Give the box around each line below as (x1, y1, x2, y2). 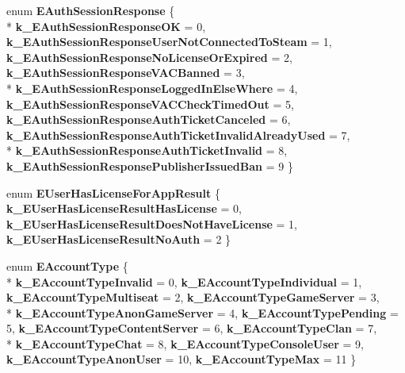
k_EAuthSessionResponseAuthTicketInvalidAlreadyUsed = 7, (6, 126, 350, 143)
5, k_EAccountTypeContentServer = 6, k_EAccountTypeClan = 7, (6, 320, 377, 336)
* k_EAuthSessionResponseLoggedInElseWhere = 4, (6, 79, 298, 96)
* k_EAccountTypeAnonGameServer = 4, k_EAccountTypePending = (6, 304, 399, 321)
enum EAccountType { (6, 257, 128, 274)
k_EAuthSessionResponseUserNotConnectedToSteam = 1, (6, 33, 332, 50)
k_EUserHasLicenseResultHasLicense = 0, (6, 200, 242, 217)
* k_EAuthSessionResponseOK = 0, (6, 17, 206, 34)
